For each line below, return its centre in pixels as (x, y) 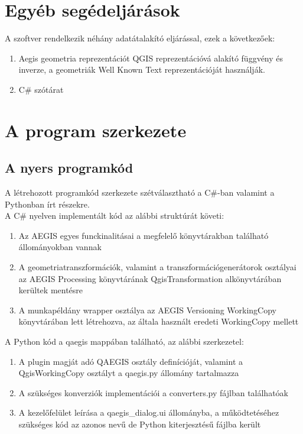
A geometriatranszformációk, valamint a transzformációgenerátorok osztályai (157, 267)
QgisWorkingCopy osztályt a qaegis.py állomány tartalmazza (129, 373)
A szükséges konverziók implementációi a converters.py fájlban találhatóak (153, 392)
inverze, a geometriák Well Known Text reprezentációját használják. (142, 69)
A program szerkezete (96, 130)
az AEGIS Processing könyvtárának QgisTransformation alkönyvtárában (150, 278)
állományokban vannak (60, 247)
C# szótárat (41, 89)
